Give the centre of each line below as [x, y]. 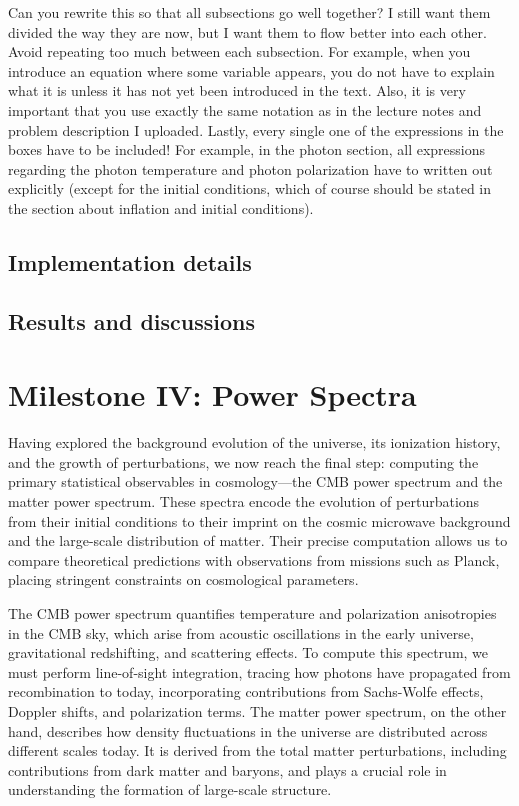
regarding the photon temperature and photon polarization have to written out [250, 168]
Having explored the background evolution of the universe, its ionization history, [254, 442]
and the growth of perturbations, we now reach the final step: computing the [243, 461]
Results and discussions [132, 320]
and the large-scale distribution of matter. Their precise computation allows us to [258, 540]
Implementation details [130, 261]
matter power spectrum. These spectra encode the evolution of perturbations [244, 501]
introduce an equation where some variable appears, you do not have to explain [251, 70]
